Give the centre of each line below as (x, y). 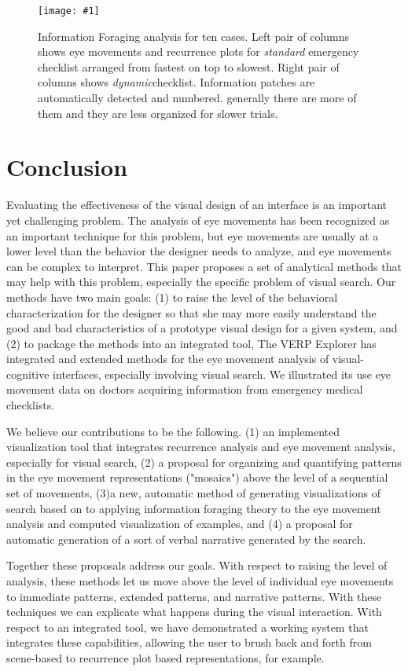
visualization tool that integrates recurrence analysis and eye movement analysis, (201, 447)
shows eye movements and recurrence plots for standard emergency (198, 51)
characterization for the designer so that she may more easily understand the (191, 312)
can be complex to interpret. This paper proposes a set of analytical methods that (204, 266)
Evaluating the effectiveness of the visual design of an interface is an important (197, 205)
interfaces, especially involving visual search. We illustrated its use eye (222, 374)
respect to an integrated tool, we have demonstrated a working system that (187, 627)
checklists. (31, 405)
